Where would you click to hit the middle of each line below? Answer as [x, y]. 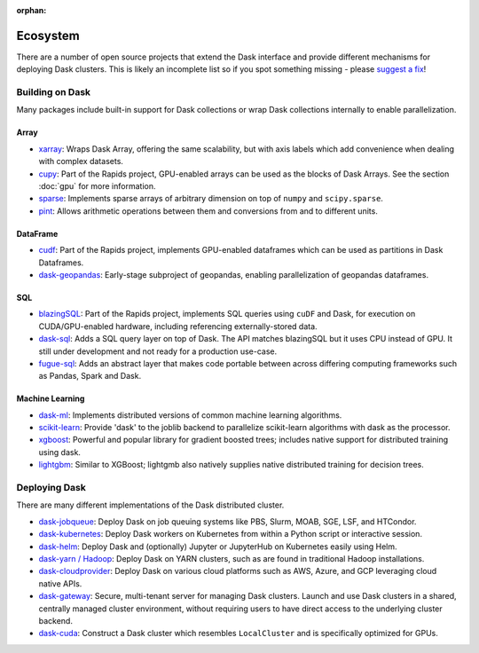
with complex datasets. [81, 161]
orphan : [31, 10]
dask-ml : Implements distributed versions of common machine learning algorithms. [190, 415]
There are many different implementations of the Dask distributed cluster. [150, 505]
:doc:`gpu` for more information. [97, 186]
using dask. [60, 452]
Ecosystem [48, 35]
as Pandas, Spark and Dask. [90, 376]
